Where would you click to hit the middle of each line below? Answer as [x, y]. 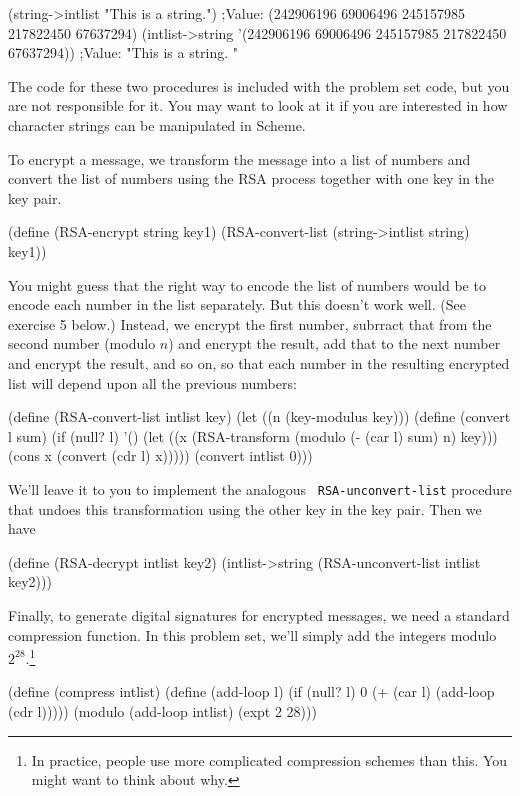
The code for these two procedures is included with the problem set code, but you [259, 85]
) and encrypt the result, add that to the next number [334, 343]
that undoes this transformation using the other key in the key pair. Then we [245, 508]
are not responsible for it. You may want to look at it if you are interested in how [258, 105]
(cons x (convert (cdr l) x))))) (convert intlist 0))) [160, 455]
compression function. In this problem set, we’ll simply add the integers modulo [252, 634]
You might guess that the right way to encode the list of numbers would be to [247, 284]
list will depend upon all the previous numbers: [152, 382]
